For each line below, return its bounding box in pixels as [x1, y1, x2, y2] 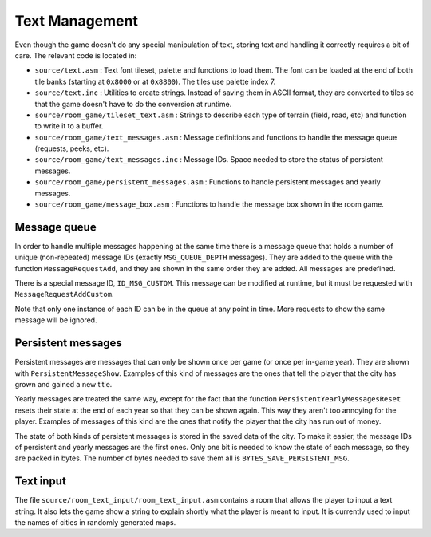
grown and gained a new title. [14, 379, 113, 389]
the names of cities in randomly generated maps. [14, 517, 176, 527]
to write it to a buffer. [34, 121, 104, 131]
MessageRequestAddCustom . [14, 290, 114, 299]
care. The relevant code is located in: [14, 50, 137, 60]
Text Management [14, 12, 139, 30]
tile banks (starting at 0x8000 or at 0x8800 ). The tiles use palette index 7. [34, 77, 276, 86]
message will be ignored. [14, 315, 97, 325]
